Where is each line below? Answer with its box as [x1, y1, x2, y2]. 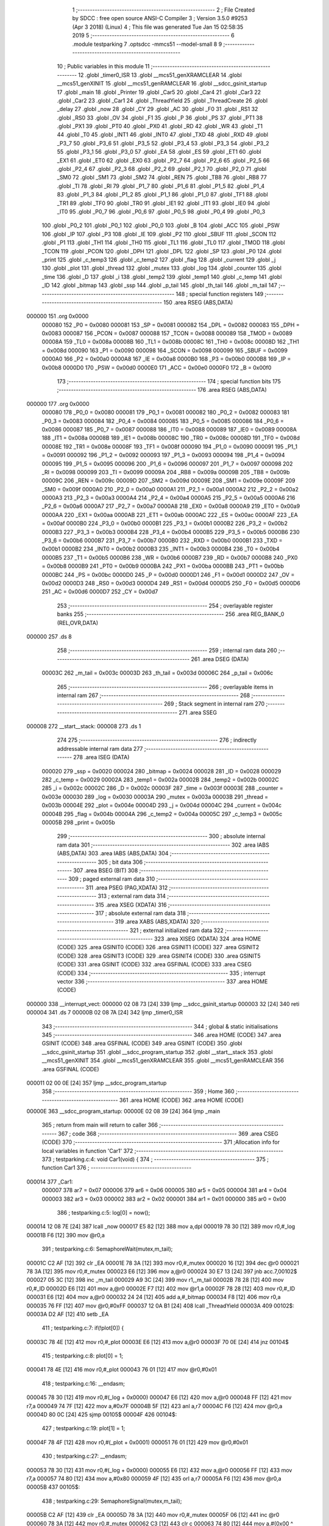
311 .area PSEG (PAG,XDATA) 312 [85, 884, 168, 891]
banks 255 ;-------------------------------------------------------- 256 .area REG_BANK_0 [57, 610, 285, 618]
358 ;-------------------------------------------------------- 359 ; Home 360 [41, 1088, 235, 1095]
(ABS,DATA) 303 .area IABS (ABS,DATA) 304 [57, 850, 169, 857]
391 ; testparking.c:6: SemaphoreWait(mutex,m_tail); [41, 1245, 173, 1253]
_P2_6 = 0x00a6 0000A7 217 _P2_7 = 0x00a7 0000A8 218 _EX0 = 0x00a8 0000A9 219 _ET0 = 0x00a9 [41, 502, 300, 510]
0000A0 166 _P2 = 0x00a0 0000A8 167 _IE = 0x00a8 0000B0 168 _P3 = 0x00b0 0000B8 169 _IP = [41, 355, 291, 363]
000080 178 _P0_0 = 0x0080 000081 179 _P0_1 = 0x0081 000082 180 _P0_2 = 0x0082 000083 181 [41, 409, 289, 416]
